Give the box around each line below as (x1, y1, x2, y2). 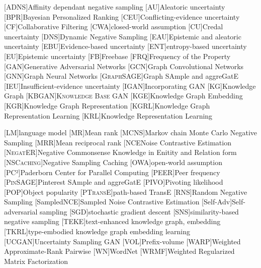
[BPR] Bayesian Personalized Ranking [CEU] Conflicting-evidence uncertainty (4, 11, 240, 22)
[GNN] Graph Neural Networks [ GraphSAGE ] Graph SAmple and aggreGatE (4, 71, 239, 81)
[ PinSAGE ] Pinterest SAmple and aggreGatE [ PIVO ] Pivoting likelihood (4, 177, 223, 187)
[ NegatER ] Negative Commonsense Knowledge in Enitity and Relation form (4, 147, 237, 157)
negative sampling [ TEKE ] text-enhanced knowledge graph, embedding (4, 216, 221, 227)
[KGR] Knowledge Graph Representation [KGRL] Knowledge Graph (4, 100, 210, 111)
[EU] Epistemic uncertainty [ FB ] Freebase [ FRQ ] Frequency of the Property (4, 50, 231, 61)
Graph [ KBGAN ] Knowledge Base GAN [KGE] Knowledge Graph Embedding (4, 90, 243, 101)
